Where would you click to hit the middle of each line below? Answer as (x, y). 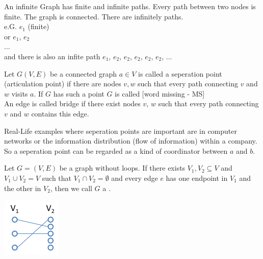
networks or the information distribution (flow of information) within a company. (131, 141)
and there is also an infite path (52, 56)
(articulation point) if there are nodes (63, 84)
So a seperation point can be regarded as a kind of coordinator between (116, 150)
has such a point (79, 93)
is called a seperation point (180, 73)
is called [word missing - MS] (160, 93)
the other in (23, 188)
